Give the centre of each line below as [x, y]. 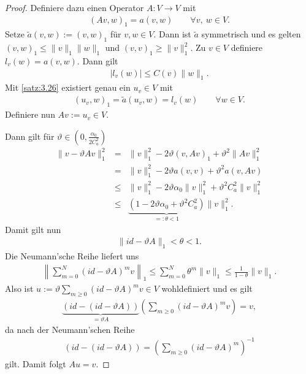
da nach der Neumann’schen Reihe [70, 329]
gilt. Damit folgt [36, 363]
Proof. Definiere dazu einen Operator [75, 7]
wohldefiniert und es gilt [207, 288]
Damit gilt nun [33, 229]
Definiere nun [30, 114]
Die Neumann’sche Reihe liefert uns [72, 256]
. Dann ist [172, 34]
